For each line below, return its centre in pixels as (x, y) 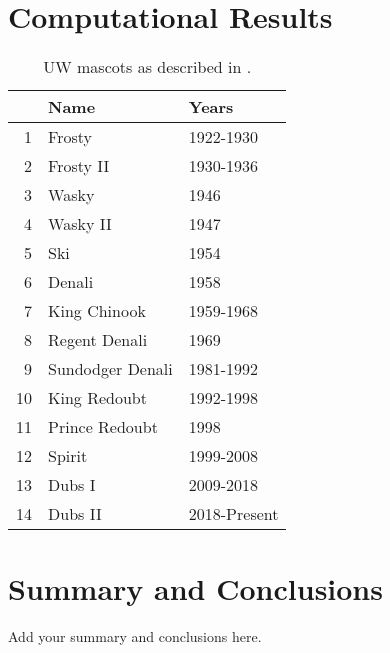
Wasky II (80, 224)
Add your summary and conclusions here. (135, 636)
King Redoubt (97, 398)
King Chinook (97, 311)
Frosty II (79, 166)
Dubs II (75, 514)
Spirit (68, 456)
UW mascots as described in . (147, 67)
